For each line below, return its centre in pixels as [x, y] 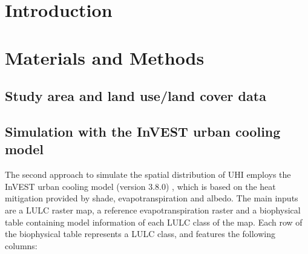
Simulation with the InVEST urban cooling [143, 131]
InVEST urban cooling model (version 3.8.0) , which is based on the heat [140, 186]
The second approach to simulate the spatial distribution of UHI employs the [148, 174]
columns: [21, 245]
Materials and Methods [105, 57]
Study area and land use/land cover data [136, 96]
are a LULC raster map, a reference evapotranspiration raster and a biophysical [153, 210]
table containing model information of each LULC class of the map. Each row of [154, 222]
